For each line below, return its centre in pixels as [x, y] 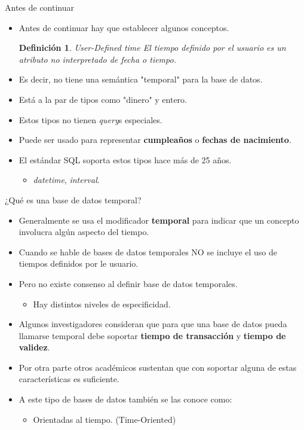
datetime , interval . [66, 180]
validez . [34, 347]
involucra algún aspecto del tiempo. [84, 232]
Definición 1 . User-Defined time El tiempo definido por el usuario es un [152, 48]
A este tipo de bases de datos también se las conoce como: [125, 399]
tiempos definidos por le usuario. [79, 263]
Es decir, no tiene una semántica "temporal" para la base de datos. [141, 79]
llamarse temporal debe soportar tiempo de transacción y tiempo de [152, 335]
